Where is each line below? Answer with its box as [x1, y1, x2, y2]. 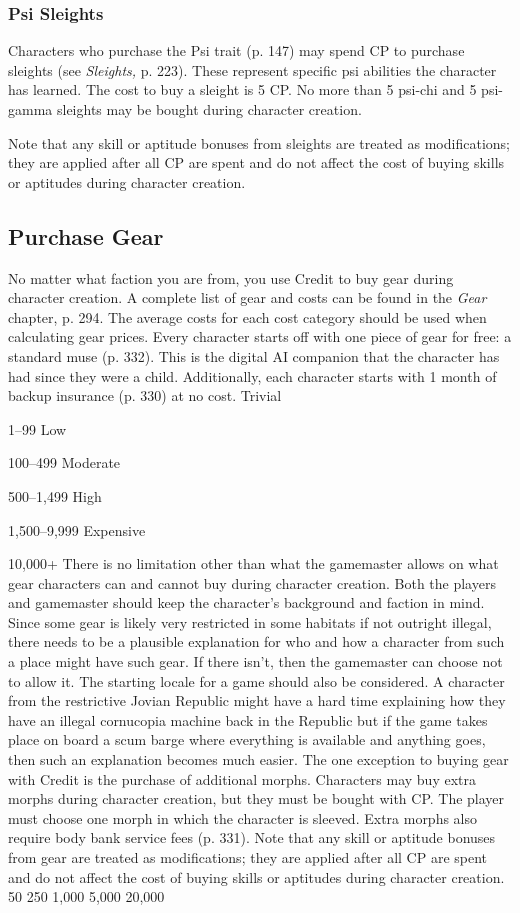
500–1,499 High [8, 485, 102, 506]
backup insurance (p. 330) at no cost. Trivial [8, 385, 282, 406]
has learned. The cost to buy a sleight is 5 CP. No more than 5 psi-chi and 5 [8, 79, 477, 100]
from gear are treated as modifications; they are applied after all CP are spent [8, 847, 488, 868]
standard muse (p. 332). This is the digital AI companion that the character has [8, 345, 500, 366]
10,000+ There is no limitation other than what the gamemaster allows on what [8, 553, 499, 574]
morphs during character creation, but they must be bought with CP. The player [8, 788, 505, 809]
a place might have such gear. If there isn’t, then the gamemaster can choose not [8, 651, 503, 672]
